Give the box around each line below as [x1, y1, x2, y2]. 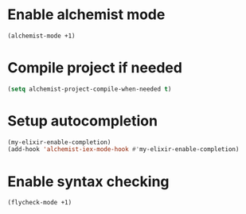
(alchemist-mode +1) [7, 32, 76, 40]
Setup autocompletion [7, 111, 158, 130]
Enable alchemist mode [7, 6, 166, 24]
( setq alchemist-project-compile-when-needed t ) [7, 85, 172, 93]
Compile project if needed [7, 59, 182, 76]
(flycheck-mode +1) [7, 199, 72, 207]
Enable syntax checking [7, 173, 170, 190]
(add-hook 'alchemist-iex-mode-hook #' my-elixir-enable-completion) [7, 146, 240, 154]
